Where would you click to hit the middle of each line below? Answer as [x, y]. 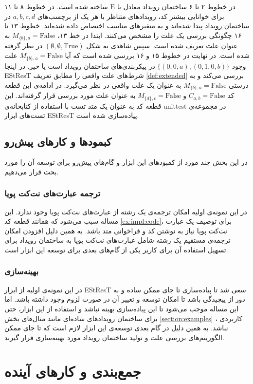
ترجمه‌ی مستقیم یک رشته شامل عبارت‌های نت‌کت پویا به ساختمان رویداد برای [117, 240]
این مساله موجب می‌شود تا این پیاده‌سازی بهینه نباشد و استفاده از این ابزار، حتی [122, 308]
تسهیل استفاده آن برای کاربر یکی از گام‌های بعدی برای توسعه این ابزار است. [116, 249]
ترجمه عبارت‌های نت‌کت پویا [53, 193]
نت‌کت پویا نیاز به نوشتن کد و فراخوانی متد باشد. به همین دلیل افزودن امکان [116, 230]
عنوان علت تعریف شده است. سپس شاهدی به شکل [162, 46]
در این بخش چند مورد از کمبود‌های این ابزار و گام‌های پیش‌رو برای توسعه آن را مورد [126, 162]
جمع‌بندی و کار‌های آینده [73, 371]
